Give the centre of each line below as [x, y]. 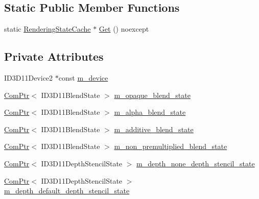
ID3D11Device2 [29, 78]
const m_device [83, 78]
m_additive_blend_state [154, 129]
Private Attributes [54, 56]
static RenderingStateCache [48, 29]
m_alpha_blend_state [150, 112]
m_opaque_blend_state [152, 95]
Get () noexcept [124, 29]
